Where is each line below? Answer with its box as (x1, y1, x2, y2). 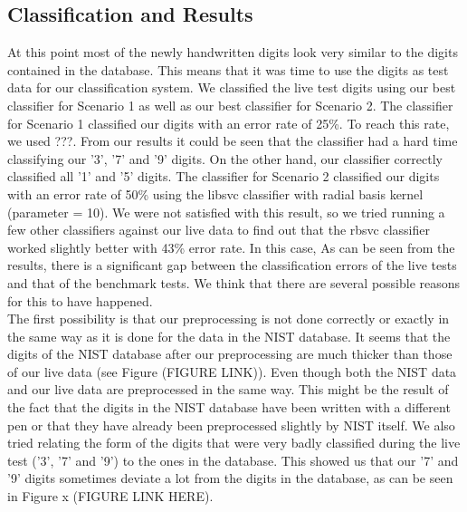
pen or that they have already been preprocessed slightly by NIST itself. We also (7, 415, 455, 434)
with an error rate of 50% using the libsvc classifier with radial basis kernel (7, 184, 424, 203)
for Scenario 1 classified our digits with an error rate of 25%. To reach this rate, (7, 113, 450, 132)
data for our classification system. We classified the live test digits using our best (7, 78, 456, 97)
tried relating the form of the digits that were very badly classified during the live (7, 433, 461, 452)
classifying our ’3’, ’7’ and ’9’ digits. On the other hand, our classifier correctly (7, 149, 443, 168)
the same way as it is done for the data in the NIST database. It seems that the (7, 326, 451, 345)
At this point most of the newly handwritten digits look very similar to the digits (7, 43, 458, 62)
